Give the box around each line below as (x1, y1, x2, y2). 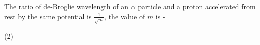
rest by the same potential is (4, 11, 92, 21)
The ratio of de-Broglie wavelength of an (4, 1, 128, 11)
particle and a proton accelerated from (138, 1, 256, 11)
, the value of (104, 11, 145, 21)
